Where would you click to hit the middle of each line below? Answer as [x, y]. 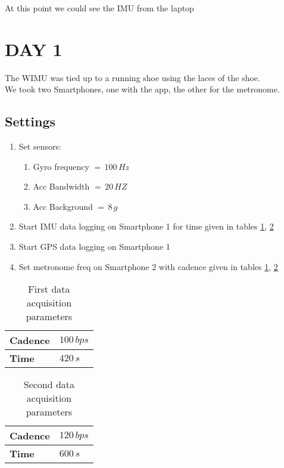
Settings [30, 121]
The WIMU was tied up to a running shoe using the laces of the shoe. [132, 77]
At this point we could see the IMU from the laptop [99, 8]
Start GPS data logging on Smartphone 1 [94, 247]
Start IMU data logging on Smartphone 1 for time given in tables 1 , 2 [146, 226]
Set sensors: [40, 146]
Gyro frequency [61, 166]
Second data [49, 385]
